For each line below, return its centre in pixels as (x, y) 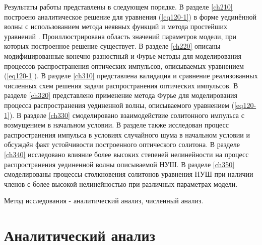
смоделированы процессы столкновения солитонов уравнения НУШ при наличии (129, 174)
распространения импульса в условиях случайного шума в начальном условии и (127, 134)
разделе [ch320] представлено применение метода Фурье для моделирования (121, 95)
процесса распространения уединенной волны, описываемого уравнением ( (119, 105)
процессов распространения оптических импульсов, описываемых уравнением (124, 66)
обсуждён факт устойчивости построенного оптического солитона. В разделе (122, 144)
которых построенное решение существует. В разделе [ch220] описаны (112, 46)
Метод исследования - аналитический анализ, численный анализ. (104, 201)
